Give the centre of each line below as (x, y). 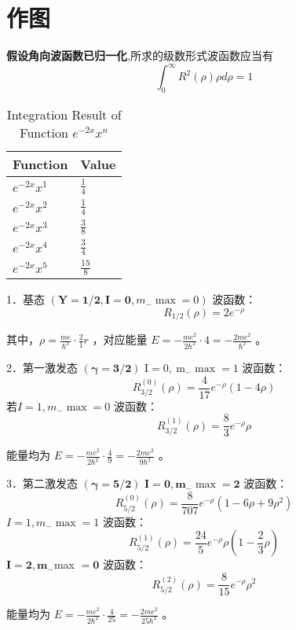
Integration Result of (64, 115)
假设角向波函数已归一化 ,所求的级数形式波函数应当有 (140, 55)
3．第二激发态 (42, 483)
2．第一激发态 (42, 367)
